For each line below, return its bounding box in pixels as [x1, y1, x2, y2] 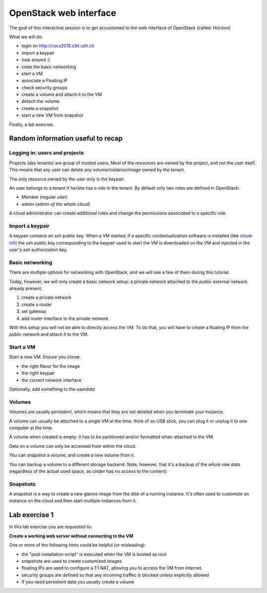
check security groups [21, 84, 68, 90]
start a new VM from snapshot [21, 112, 84, 119]
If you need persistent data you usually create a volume [21, 579, 134, 585]
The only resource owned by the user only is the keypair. [9, 176, 125, 182]
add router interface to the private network [21, 315, 109, 321]
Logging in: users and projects [9, 149, 84, 156]
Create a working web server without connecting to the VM [9, 533, 133, 539]
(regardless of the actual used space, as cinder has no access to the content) [9, 468, 168, 474]
